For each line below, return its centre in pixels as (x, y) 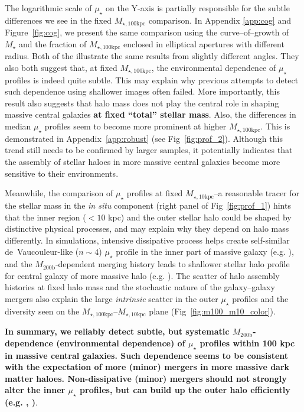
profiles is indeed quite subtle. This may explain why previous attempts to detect (152, 80)
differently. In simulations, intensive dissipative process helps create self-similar (147, 240)
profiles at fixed (155, 193)
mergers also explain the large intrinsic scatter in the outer (112, 298)
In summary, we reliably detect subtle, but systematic (117, 331)
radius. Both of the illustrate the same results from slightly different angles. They (152, 56)
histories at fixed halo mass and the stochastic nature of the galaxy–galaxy (140, 287)
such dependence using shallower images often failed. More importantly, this (143, 91)
